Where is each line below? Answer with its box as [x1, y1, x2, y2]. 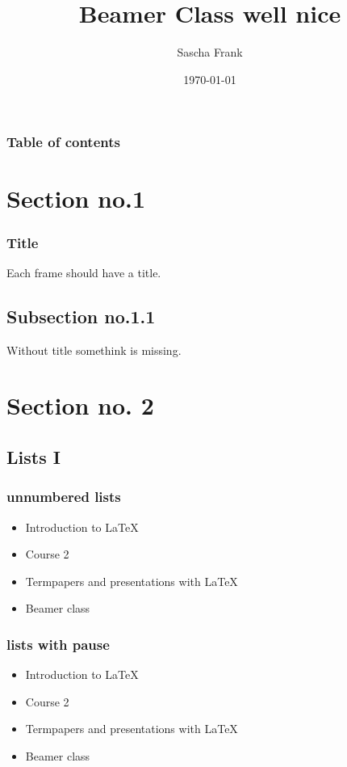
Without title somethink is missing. [6, 341, 182, 358]
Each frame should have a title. [6, 263, 161, 280]
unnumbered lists [6, 487, 121, 507]
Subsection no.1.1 [6, 303, 156, 328]
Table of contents [6, 132, 120, 152]
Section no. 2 [6, 389, 154, 422]
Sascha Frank [177, 44, 243, 61]
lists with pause [6, 634, 110, 654]
